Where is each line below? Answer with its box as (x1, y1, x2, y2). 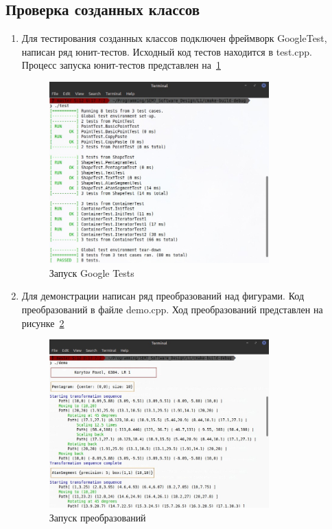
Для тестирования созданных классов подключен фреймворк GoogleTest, (21, 31, 327, 45)
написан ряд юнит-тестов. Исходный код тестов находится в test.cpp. (21, 44, 312, 58)
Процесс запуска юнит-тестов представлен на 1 (21, 58, 221, 72)
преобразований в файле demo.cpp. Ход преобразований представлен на (21, 302, 323, 316)
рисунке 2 (21, 315, 64, 330)
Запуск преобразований (49, 510, 146, 524)
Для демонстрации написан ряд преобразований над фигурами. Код (21, 289, 305, 303)
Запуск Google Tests (49, 265, 134, 280)
